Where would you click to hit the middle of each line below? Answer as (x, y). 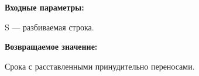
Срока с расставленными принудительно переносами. (100, 66)
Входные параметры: (44, 7)
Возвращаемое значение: (51, 46)
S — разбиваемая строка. (49, 27)
